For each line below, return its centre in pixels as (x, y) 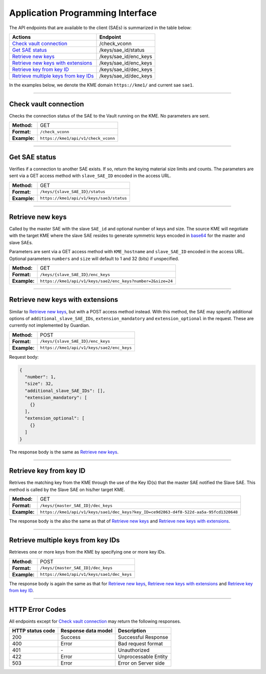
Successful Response (143, 637)
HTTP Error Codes (38, 609)
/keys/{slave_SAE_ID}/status (73, 192)
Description (132, 631)
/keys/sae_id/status (122, 50)
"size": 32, (39, 384)
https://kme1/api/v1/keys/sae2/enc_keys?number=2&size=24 (106, 281)
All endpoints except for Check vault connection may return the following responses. (95, 621)
